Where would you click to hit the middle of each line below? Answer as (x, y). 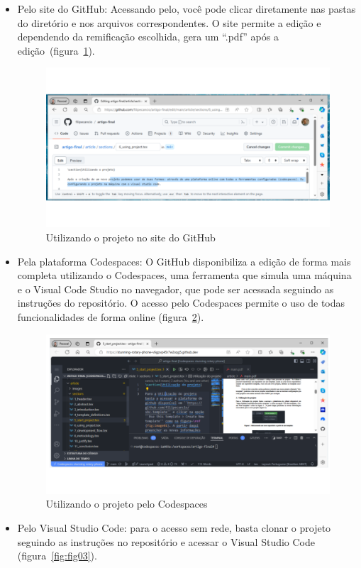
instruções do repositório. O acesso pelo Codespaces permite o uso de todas (181, 303)
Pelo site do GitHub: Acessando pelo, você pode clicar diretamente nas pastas (187, 9)
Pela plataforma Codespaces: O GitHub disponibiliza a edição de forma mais (184, 261)
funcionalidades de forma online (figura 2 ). (111, 317)
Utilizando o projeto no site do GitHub (130, 237)
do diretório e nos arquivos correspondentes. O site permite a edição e (169, 22)
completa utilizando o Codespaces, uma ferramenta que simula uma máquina (184, 275)
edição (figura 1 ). (56, 50)
